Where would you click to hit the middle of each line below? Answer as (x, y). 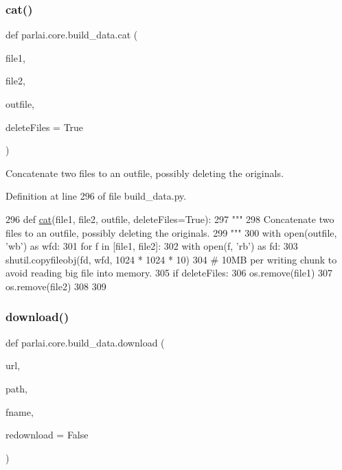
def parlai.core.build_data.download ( (85, 342)
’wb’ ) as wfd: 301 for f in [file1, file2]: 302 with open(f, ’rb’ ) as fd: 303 (152, 246)
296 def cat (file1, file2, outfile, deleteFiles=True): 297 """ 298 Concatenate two (170, 219)
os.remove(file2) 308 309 (56, 286)
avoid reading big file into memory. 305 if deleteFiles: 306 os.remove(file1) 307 (169, 273)
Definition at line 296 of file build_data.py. (96, 196)
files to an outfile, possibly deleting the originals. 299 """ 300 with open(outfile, (171, 232)
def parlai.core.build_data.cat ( (72, 35)
